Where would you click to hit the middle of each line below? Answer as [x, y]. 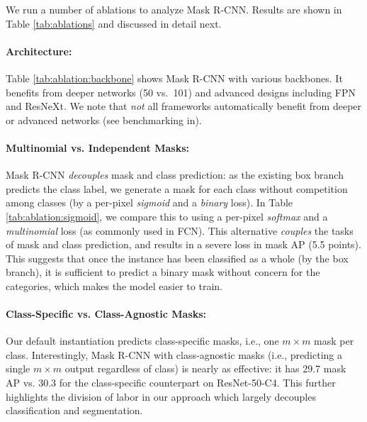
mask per [334, 341]
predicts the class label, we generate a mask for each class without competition [177, 188]
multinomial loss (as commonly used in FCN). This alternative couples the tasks [180, 230]
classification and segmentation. [74, 410]
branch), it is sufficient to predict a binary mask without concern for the [163, 272]
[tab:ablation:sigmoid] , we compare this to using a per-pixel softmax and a [167, 216]
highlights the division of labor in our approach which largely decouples [161, 396]
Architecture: [39, 51]
